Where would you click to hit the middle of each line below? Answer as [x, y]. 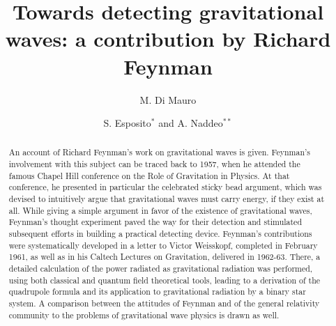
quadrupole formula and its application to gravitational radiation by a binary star [157, 292]
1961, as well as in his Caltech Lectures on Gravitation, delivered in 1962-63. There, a [165, 257]
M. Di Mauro [168, 99]
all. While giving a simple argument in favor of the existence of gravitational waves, [160, 210]
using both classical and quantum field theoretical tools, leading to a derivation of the [165, 280]
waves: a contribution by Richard [168, 39]
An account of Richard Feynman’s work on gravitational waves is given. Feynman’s [160, 152]
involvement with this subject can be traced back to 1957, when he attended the [154, 164]
